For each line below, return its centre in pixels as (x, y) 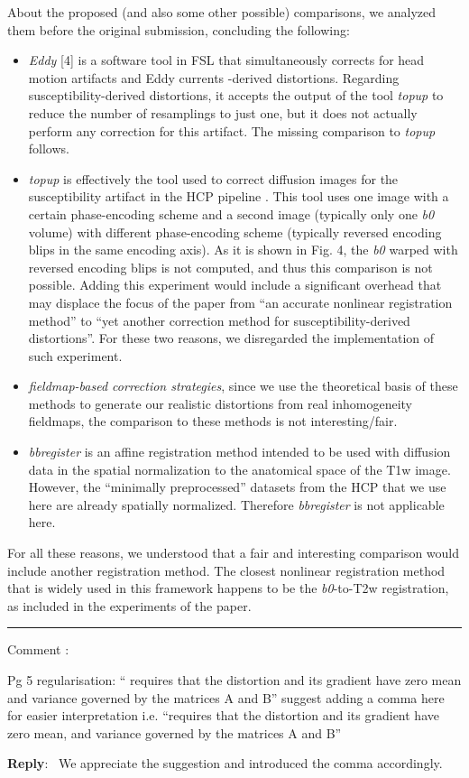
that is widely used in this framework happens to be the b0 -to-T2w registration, (228, 588)
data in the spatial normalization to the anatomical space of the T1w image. (239, 469)
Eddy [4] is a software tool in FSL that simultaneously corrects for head (226, 60)
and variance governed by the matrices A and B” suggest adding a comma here (226, 697)
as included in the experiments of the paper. (129, 605)
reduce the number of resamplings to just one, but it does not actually (223, 112)
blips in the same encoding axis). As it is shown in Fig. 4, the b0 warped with (243, 250)
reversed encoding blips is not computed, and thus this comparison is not (230, 267)
